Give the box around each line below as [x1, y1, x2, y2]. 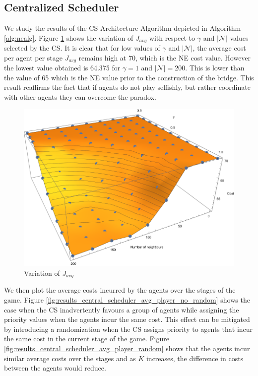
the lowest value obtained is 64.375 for [4, 63, 121, 73]
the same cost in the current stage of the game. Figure [4, 333, 169, 344]
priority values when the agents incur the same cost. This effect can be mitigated [4, 314, 250, 324]
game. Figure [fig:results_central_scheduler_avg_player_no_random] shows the [4, 294, 250, 305]
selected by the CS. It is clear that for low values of [4, 43, 160, 53]
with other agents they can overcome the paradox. [4, 92, 157, 102]
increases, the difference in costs [146, 353, 244, 363]
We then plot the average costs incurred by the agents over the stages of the [4, 285, 236, 295]
